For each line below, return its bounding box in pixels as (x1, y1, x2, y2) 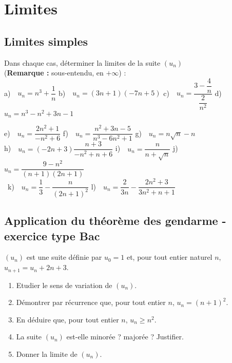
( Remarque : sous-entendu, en (4, 67, 104, 78)
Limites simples (4, 33, 88, 49)
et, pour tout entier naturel (126, 252, 212, 262)
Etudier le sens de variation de (16, 279, 112, 290)
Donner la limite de (16, 348, 78, 359)
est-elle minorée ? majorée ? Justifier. (66, 331, 184, 342)
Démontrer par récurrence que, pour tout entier (16, 297, 166, 308)
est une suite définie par (26, 252, 102, 262)
